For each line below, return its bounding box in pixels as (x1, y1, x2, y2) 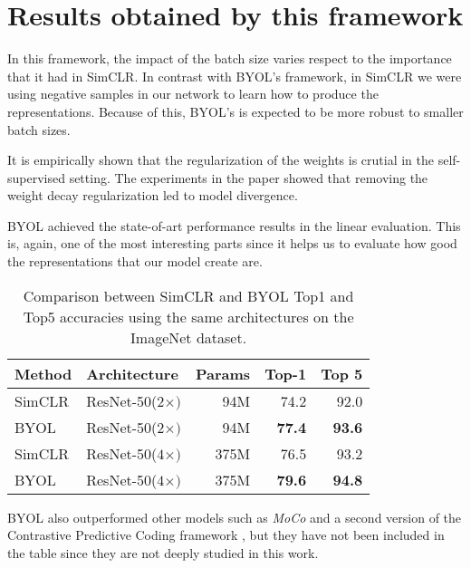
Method (14, 362, 72, 384)
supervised (7, 168, 65, 187)
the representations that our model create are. (7, 252, 263, 271)
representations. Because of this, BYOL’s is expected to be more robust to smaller (7, 101, 464, 120)
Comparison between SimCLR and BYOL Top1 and (23, 284, 354, 306)
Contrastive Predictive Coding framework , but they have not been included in (7, 525, 445, 544)
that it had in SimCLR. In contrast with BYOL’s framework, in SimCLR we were (7, 66, 462, 85)
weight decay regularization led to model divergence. (7, 186, 298, 205)
